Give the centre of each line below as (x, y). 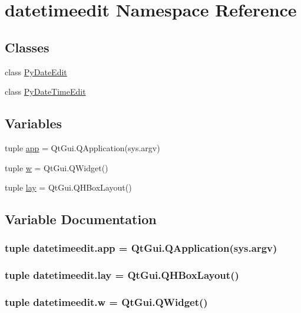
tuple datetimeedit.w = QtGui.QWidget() (106, 302)
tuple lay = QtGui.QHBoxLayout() (68, 187)
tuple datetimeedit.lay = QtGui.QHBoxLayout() (122, 275)
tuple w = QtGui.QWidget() (57, 167)
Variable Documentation (81, 219)
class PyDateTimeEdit (45, 91)
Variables (34, 123)
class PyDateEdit (36, 71)
